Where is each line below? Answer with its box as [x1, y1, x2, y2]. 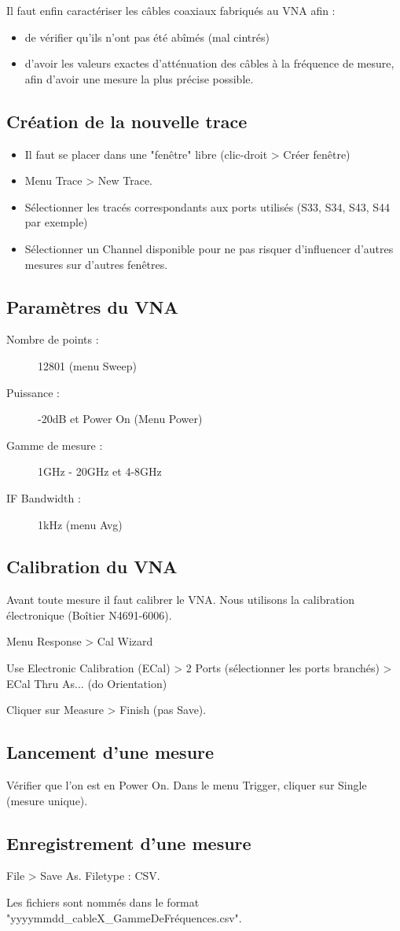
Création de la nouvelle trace [6, 109, 248, 133]
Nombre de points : [6, 331, 99, 348]
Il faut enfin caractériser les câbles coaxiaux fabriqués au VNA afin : [6, 2, 336, 18]
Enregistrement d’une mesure [6, 830, 251, 855]
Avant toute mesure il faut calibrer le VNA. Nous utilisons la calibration [6, 591, 355, 608]
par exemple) [24, 214, 88, 230]
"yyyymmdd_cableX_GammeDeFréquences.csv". [6, 909, 242, 925]
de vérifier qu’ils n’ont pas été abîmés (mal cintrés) [24, 28, 270, 45]
